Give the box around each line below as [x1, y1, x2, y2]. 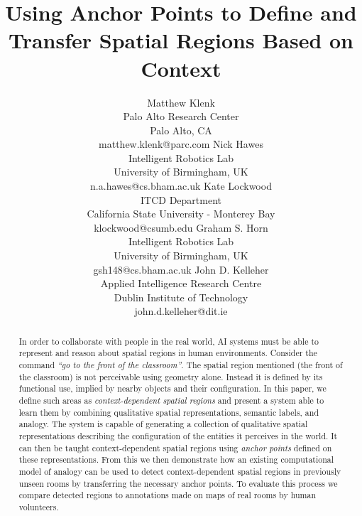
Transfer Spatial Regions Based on [8, 26, 354, 55]
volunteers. [18, 500, 59, 512]
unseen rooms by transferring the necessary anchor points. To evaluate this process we [18, 477, 338, 489]
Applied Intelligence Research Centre [100, 276, 262, 291]
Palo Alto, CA [150, 122, 212, 137]
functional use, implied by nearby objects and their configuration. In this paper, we [18, 382, 327, 394]
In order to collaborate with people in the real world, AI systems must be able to [18, 335, 319, 347]
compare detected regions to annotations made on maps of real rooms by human [18, 489, 316, 501]
